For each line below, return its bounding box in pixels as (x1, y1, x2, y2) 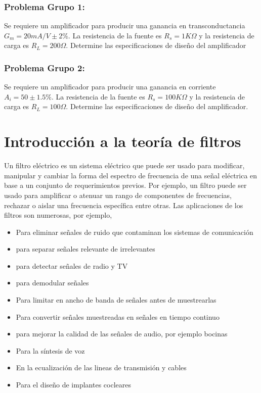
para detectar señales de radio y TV (16, 260, 128, 271)
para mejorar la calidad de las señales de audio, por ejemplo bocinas (16, 328, 228, 339)
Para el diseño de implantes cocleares (16, 379, 131, 390)
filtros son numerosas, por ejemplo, (4, 210, 112, 220)
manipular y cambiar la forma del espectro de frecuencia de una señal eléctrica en (4, 170, 257, 180)
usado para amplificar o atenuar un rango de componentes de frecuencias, (4, 189, 232, 200)
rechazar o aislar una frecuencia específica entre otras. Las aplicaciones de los (4, 200, 243, 210)
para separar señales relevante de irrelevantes (16, 243, 155, 254)
